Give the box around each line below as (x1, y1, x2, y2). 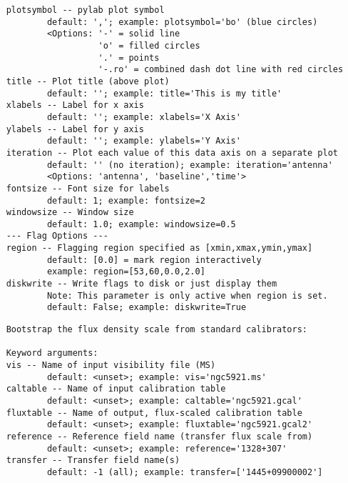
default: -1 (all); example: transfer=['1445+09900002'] (46, 467, 323, 477)
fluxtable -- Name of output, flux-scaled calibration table (6, 407, 302, 418)
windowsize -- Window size (6, 207, 134, 218)
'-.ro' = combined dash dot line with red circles (98, 64, 344, 75)
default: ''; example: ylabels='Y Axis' (46, 136, 241, 146)
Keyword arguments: (6, 348, 98, 359)
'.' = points (98, 52, 160, 63)
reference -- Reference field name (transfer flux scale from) (6, 431, 313, 442)
